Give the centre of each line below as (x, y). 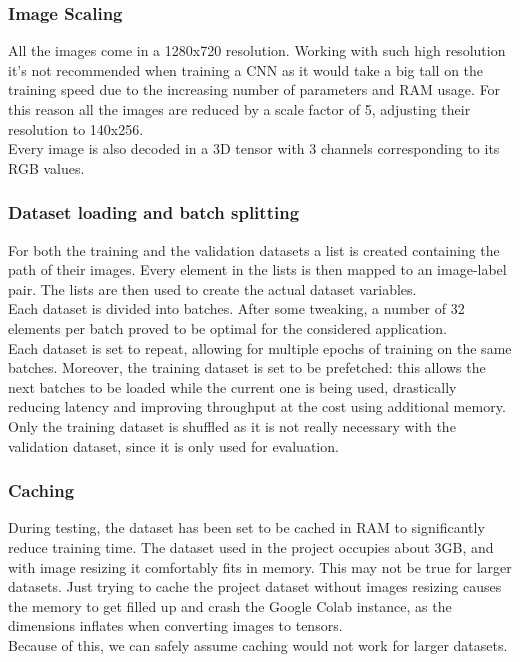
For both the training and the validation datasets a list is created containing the (254, 249)
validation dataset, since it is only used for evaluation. (173, 445)
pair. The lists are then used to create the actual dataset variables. (212, 288)
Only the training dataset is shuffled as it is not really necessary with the (232, 425)
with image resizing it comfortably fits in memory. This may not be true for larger (260, 566)
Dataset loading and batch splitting (154, 212)
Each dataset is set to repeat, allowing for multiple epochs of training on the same (260, 347)
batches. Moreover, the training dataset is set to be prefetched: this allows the (247, 367)
